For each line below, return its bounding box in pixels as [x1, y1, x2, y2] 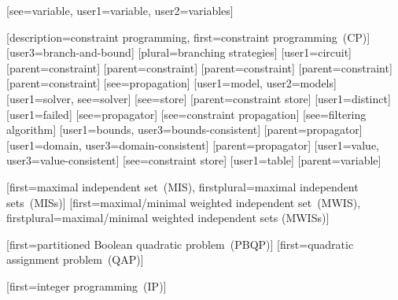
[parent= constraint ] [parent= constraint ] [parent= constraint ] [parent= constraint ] [6, 59, 392, 76]
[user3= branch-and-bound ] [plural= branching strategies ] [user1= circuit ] [6, 44, 352, 61]
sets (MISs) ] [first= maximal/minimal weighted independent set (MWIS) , [6, 194, 361, 210]
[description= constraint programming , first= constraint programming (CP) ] [6, 28, 370, 45]
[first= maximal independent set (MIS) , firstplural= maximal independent [6, 178, 359, 194]
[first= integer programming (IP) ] [6, 277, 167, 294]
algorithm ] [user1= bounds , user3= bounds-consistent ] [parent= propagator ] [6, 121, 363, 138]
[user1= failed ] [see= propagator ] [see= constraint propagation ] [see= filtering [6, 106, 367, 122]
